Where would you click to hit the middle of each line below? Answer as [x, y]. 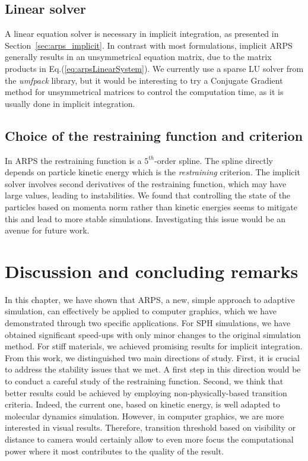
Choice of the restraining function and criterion [154, 135]
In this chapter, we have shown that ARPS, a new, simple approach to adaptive [150, 299]
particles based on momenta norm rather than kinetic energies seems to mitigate [151, 206]
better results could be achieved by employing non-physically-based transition [146, 392]
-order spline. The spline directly [214, 160]
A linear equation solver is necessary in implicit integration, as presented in [142, 34]
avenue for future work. [47, 230]
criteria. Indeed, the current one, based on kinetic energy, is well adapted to [142, 404]
